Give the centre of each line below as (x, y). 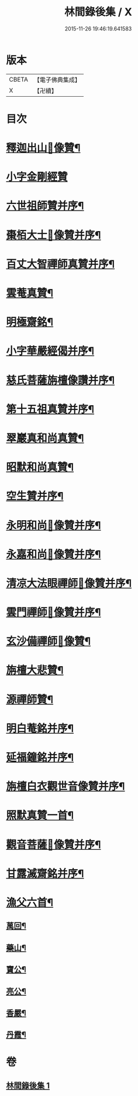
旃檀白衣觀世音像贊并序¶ (65, 787)
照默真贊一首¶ (40, 815)
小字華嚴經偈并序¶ (50, 351)
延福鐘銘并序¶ (40, 758)
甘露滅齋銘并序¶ (45, 873)
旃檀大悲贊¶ (35, 671)
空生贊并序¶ (35, 496)
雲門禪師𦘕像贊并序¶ (54, 613)
